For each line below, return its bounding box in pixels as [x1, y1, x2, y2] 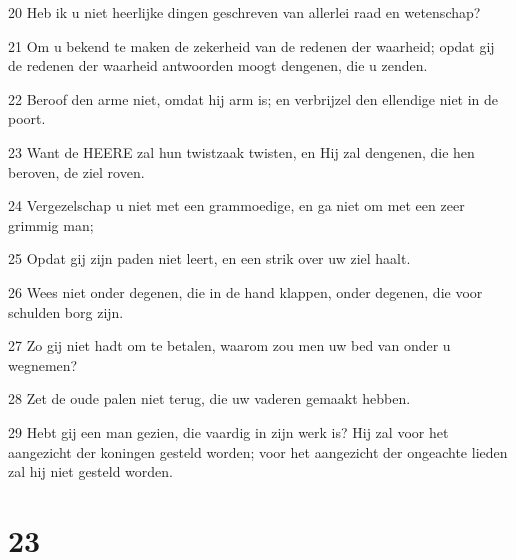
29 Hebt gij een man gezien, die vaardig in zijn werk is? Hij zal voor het [8, 421, 449, 442]
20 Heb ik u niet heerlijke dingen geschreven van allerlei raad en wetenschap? [8, 2, 481, 22]
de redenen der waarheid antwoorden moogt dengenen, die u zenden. [8, 55, 428, 76]
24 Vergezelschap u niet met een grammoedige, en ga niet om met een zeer [8, 195, 465, 216]
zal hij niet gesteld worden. [8, 461, 174, 482]
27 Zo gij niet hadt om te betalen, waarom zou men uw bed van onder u [8, 335, 451, 356]
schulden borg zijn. [8, 301, 124, 322]
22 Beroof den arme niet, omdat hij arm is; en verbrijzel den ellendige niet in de [8, 88, 499, 109]
